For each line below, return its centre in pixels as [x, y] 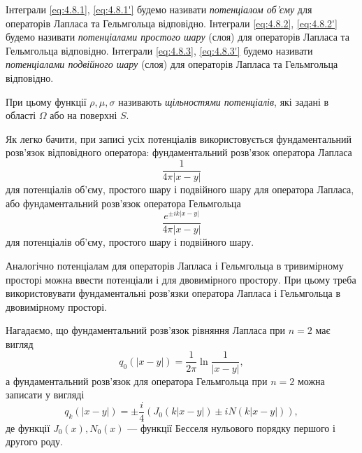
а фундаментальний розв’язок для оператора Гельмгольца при [137, 381]
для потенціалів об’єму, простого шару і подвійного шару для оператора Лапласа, [180, 189]
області [21, 115]
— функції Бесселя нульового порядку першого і [231, 427]
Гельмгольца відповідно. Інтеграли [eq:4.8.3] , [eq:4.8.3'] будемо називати [159, 50]
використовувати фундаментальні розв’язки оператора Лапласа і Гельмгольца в [173, 293]
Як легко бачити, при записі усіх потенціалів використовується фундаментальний [179, 138]
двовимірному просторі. [57, 306]
